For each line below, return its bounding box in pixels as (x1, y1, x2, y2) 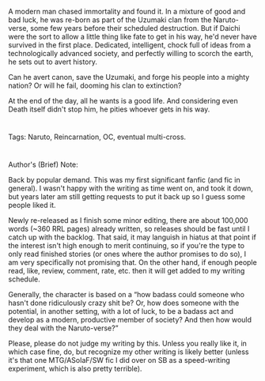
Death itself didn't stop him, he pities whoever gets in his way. (8, 104, 210, 114)
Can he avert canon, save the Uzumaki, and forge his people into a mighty (8, 73, 250, 81)
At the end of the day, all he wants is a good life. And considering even (8, 96, 239, 105)
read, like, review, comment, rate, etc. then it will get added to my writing (8, 266, 245, 276)
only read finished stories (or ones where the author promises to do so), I (8, 249, 247, 259)
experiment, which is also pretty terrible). (8, 364, 142, 374)
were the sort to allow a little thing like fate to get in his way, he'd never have (8, 32, 257, 41)
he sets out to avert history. (8, 57, 97, 66)
